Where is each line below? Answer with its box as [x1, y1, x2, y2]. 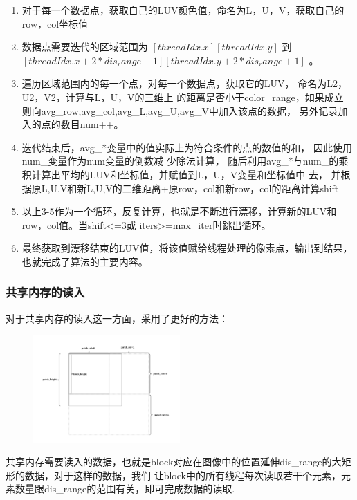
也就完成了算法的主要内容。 [21, 254, 148, 268]
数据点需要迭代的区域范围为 [21, 39, 148, 54]
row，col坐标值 [21, 16, 89, 30]
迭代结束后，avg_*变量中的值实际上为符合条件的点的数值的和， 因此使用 [21, 140, 352, 154]
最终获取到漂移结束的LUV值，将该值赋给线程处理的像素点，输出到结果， [21, 241, 353, 255]
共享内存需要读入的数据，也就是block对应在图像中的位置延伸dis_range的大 [6, 454, 342, 469]
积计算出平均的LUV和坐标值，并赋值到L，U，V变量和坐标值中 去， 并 [21, 167, 341, 181]
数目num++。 [60, 117, 124, 131]
